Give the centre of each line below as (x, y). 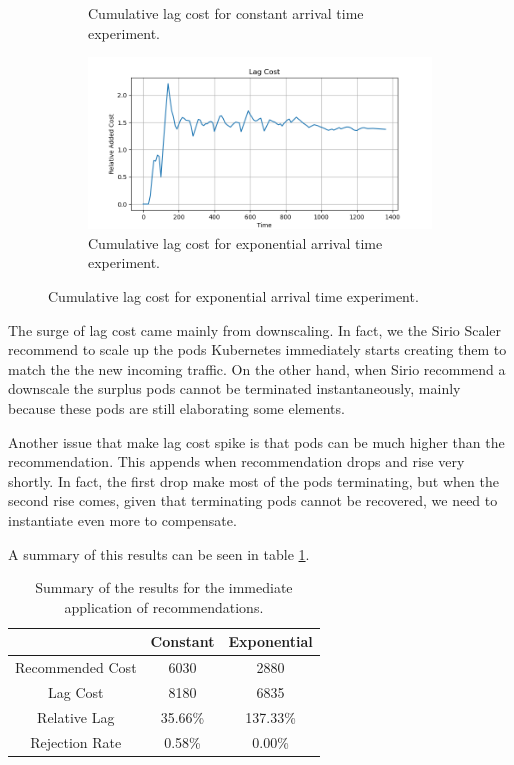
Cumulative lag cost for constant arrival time (226, 13)
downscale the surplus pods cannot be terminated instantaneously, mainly (234, 388)
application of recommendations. (164, 606)
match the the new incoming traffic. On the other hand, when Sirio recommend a (257, 368)
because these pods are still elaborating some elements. (176, 407)
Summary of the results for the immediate (164, 587)
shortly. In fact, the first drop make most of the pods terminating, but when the (253, 480)
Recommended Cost (76, 667)
